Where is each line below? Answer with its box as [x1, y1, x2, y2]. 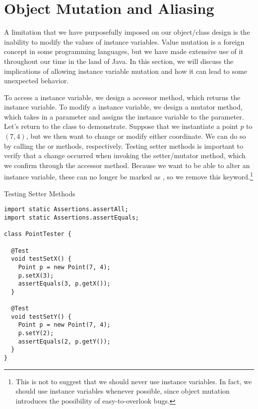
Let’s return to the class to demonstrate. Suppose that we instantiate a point [4, 121, 238, 131]
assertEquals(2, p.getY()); [18, 338, 111, 345]
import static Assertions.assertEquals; [4, 214, 139, 221]
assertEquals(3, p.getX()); [18, 280, 111, 288]
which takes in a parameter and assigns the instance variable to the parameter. [4, 111, 244, 121]
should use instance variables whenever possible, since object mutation [15, 386, 230, 396]
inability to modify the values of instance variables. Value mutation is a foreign [4, 36, 245, 47]
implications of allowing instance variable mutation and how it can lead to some [4, 65, 247, 76]
